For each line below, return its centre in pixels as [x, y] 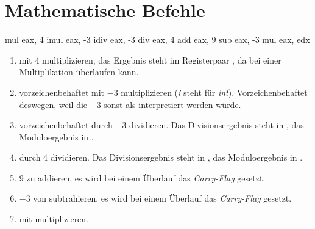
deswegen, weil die [53, 104]
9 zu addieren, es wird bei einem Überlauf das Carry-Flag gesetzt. [142, 177]
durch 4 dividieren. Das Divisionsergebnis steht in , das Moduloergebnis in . [161, 157]
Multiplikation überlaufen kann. [79, 72]
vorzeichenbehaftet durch [66, 125]
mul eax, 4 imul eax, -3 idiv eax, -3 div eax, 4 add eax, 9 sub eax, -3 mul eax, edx [157, 39]
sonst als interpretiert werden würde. [172, 104]
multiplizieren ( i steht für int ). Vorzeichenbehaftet [214, 92]
